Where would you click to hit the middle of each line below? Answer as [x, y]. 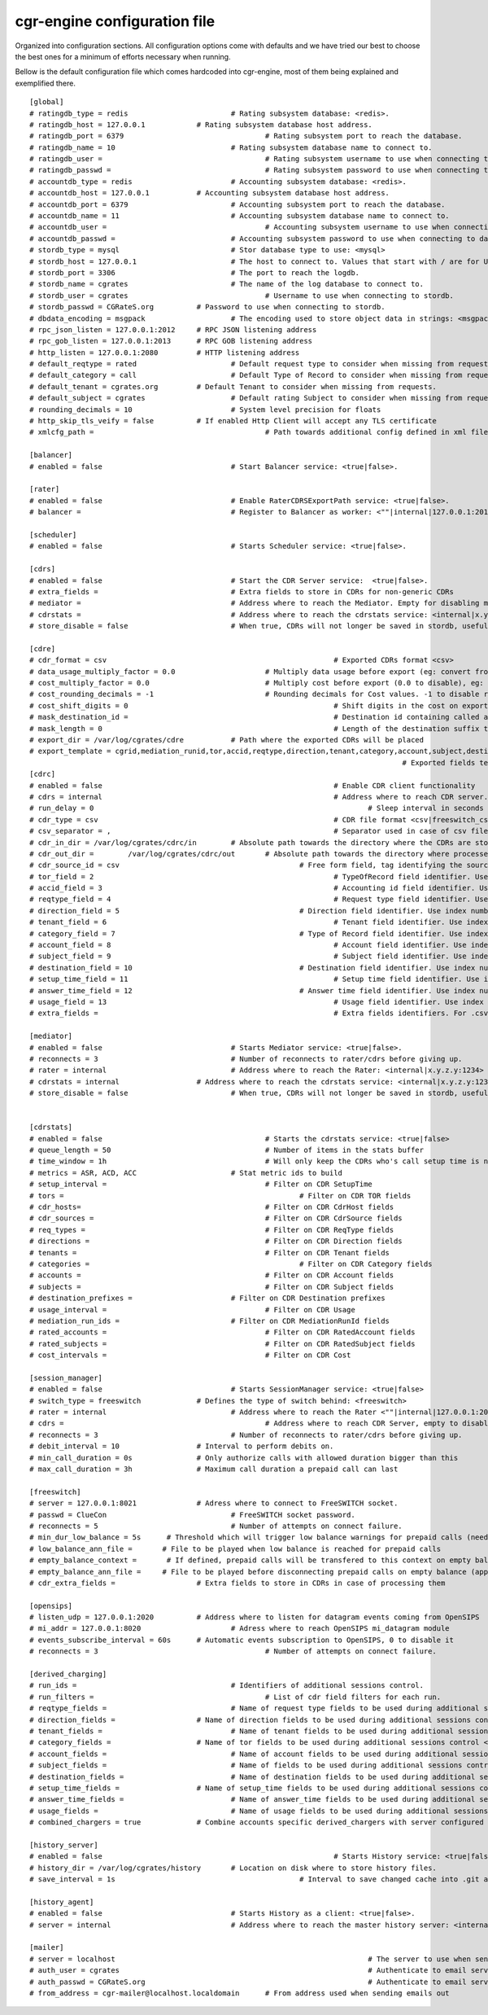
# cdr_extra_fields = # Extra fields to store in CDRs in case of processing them [237, 1583]
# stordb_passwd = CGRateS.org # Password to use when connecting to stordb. [207, 307]
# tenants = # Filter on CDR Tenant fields [210, 1253]
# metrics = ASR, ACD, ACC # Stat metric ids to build [186, 1173]
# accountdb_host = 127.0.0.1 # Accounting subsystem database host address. [210, 193]
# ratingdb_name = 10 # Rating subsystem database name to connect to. [231, 147]
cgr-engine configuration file [115, 21]
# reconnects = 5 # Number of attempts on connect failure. [216, 1526]
